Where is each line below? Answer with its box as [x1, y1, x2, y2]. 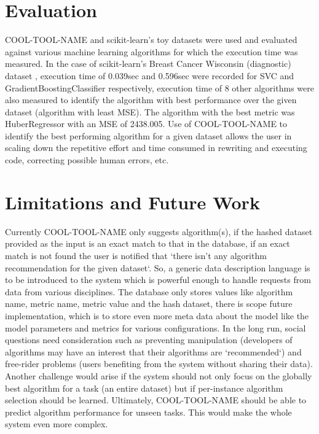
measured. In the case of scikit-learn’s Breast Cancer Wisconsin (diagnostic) [5, 57, 291, 70]
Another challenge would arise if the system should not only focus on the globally [5, 369, 312, 382]
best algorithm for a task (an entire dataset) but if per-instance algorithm [5, 381, 283, 394]
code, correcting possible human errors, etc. [5, 153, 169, 166]
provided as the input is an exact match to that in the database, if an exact [5, 237, 290, 250]
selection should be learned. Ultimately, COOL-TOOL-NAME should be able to [5, 393, 307, 406]
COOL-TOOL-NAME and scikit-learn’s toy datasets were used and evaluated [5, 33, 297, 46]
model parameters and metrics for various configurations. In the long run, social [5, 321, 306, 334]
